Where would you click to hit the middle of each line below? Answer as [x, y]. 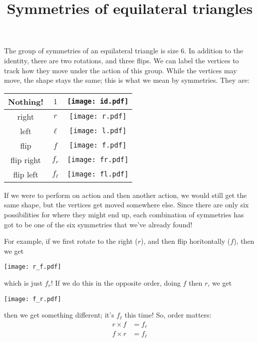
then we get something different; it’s [59, 315]
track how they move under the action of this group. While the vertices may [121, 70]
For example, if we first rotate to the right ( [71, 241]
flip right [26, 160]
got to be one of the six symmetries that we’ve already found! [98, 224]
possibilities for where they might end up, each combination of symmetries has [124, 214]
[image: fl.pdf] [98, 174]
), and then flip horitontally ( [186, 241]
